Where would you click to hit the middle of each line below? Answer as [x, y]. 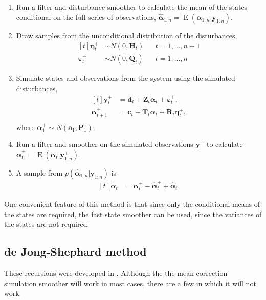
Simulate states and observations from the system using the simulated [126, 78]
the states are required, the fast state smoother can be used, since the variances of [133, 214]
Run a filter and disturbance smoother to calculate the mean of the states [132, 7]
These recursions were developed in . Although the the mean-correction [116, 273]
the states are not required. [47, 224]
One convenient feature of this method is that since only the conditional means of [132, 203]
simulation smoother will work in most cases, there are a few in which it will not [130, 283]
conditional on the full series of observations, [86, 17]
